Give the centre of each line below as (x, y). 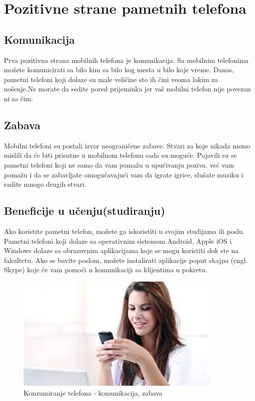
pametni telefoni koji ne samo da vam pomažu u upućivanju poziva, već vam (119, 164)
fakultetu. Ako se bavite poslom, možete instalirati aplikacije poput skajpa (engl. (126, 260)
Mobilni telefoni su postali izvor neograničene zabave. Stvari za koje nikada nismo (127, 145)
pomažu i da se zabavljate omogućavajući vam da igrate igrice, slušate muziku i (124, 174)
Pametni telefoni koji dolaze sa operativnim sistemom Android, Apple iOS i (118, 241)
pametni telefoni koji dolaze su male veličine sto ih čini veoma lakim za (111, 79)
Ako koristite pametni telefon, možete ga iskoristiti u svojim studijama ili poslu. (124, 231)
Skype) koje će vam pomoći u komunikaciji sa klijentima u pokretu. (106, 270)
